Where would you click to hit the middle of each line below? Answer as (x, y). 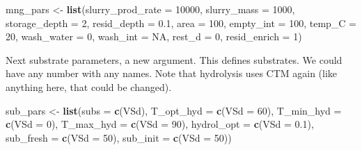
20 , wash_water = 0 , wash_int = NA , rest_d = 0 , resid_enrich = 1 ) (154, 36)
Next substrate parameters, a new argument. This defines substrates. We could (174, 59)
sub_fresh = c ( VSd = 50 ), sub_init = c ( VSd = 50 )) (119, 137)
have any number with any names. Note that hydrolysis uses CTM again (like (172, 73)
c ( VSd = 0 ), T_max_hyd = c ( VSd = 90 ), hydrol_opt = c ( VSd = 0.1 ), (160, 124)
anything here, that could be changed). (89, 86)
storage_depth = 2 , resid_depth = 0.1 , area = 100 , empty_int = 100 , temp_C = (181, 23)
